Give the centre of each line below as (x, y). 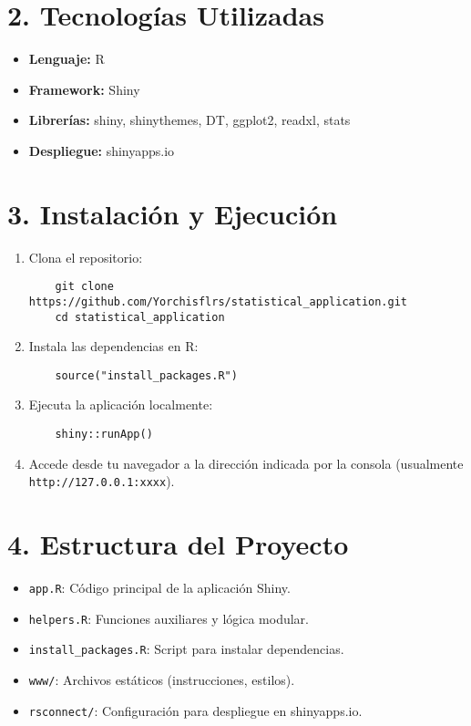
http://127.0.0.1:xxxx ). (102, 481)
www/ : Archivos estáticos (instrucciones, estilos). (162, 680)
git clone (84, 287)
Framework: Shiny (84, 89)
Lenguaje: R (67, 59)
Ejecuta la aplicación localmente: (121, 404)
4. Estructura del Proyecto (178, 544)
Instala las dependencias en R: (113, 346)
